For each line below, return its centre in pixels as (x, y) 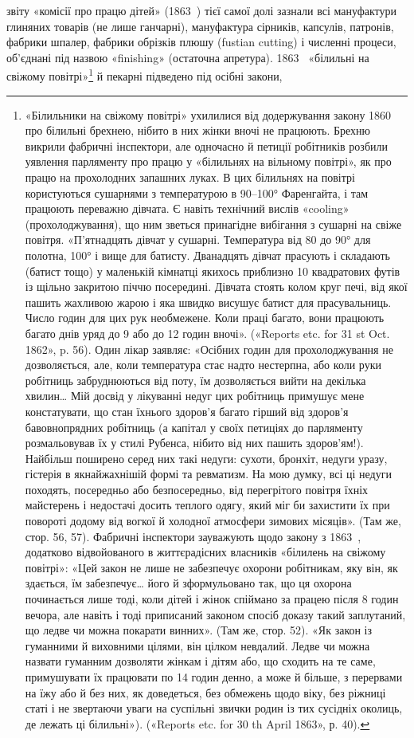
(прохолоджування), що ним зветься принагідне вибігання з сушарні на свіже (213, 224)
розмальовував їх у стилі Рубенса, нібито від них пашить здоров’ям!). (194, 443)
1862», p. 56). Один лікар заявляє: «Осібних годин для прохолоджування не (209, 349)
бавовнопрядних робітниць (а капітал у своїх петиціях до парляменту (194, 427)
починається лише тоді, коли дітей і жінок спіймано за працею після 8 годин (212, 599)
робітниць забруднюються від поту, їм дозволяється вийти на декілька (195, 380)
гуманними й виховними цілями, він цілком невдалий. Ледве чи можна (197, 645)
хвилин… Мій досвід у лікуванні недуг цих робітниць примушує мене (195, 396)
